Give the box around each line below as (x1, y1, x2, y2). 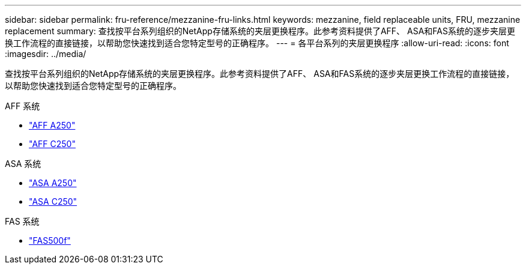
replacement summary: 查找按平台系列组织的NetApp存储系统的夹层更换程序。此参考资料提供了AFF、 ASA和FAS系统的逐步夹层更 (5, 26, 515, 36)
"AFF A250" (29, 120, 76, 130)
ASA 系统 (5, 159, 41, 169)
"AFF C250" (29, 139, 76, 149)
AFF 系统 (5, 101, 40, 111)
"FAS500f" (29, 235, 71, 246)
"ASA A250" (29, 178, 77, 188)
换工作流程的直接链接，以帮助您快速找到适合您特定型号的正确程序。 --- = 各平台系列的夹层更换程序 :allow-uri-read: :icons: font (5, 38, 509, 48)
